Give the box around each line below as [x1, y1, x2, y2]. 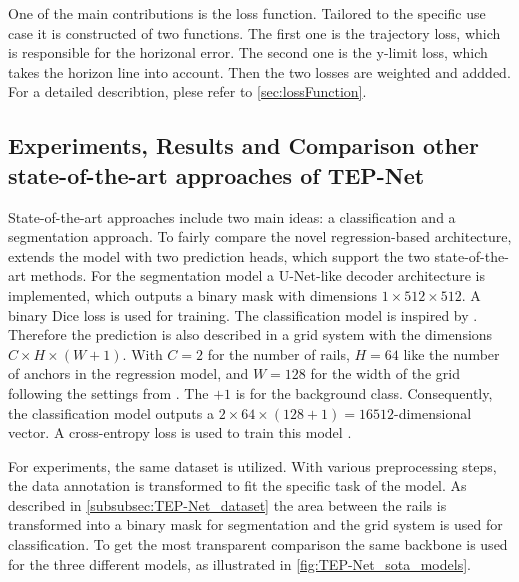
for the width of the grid [310, 363, 460, 384]
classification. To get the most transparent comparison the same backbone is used [8, 534, 508, 555]
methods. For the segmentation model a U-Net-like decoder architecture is [30, 265, 485, 286]
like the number [403, 343, 500, 364]
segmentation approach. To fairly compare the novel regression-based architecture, [8, 226, 512, 247]
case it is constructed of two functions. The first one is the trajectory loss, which [8, 22, 501, 43]
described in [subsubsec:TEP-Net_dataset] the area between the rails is [8, 494, 447, 515]
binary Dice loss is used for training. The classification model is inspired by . [8, 304, 478, 325]
